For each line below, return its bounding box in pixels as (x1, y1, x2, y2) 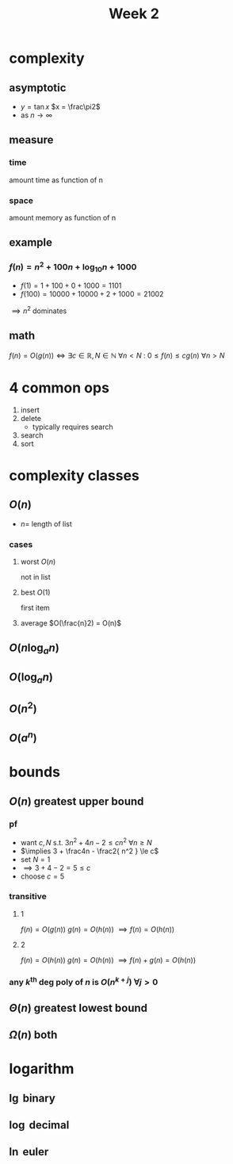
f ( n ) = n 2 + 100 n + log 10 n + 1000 (9, 259, 137, 274)
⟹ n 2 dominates (11, 304, 67, 316)
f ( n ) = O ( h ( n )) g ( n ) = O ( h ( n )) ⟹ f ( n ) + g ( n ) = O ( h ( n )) (20, 955, 197, 964)
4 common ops (9, 379, 110, 397)
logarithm (9, 1060, 74, 1078)
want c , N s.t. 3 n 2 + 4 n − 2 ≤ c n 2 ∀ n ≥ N (20, 836, 153, 847)
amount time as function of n (9, 175, 104, 185)
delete (20, 413, 42, 423)
